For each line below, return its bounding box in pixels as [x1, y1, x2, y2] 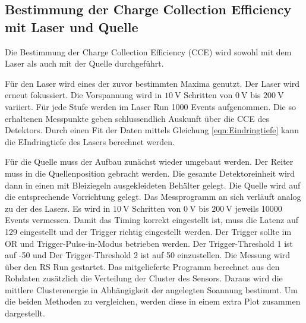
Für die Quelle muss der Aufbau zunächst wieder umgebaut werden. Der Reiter [5, 155, 294, 168]
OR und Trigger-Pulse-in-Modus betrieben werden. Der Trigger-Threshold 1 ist [5, 237, 294, 249]
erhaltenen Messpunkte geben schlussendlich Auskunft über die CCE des [5, 112, 269, 124]
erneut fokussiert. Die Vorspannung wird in [5, 89, 162, 101]
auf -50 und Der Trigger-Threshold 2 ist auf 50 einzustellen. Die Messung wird [5, 249, 291, 261]
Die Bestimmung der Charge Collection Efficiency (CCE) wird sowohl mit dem [5, 45, 292, 58]
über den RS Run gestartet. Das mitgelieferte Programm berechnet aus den [5, 260, 280, 272]
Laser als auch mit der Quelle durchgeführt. [5, 57, 164, 70]
